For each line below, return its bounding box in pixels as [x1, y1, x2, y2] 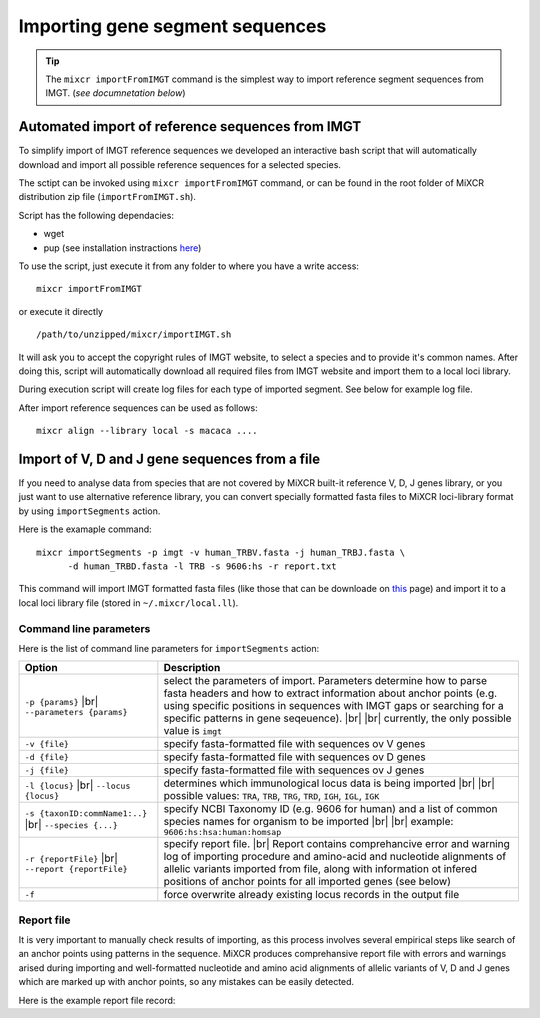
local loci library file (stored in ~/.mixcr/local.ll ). [18, 596, 239, 609]
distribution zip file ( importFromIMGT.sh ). [18, 191, 197, 203]
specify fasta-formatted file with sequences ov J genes [163, 763, 425, 777]
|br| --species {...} [24, 818, 119, 832]
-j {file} [24, 765, 70, 775]
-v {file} [24, 738, 70, 749]
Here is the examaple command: [18, 523, 152, 535]
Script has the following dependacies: [18, 209, 175, 221]
